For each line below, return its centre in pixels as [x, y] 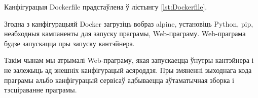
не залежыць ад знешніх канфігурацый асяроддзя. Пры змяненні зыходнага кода [128, 70]
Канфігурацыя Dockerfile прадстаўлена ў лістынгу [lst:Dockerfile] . [106, 7]
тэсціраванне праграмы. [41, 90]
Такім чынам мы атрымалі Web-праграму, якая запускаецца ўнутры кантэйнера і [129, 60]
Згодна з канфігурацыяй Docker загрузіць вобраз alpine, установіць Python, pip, [129, 23]
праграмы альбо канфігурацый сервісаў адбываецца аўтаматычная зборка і [119, 80]
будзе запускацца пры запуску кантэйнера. [69, 43]
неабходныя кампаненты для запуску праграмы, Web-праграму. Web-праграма [125, 33]
